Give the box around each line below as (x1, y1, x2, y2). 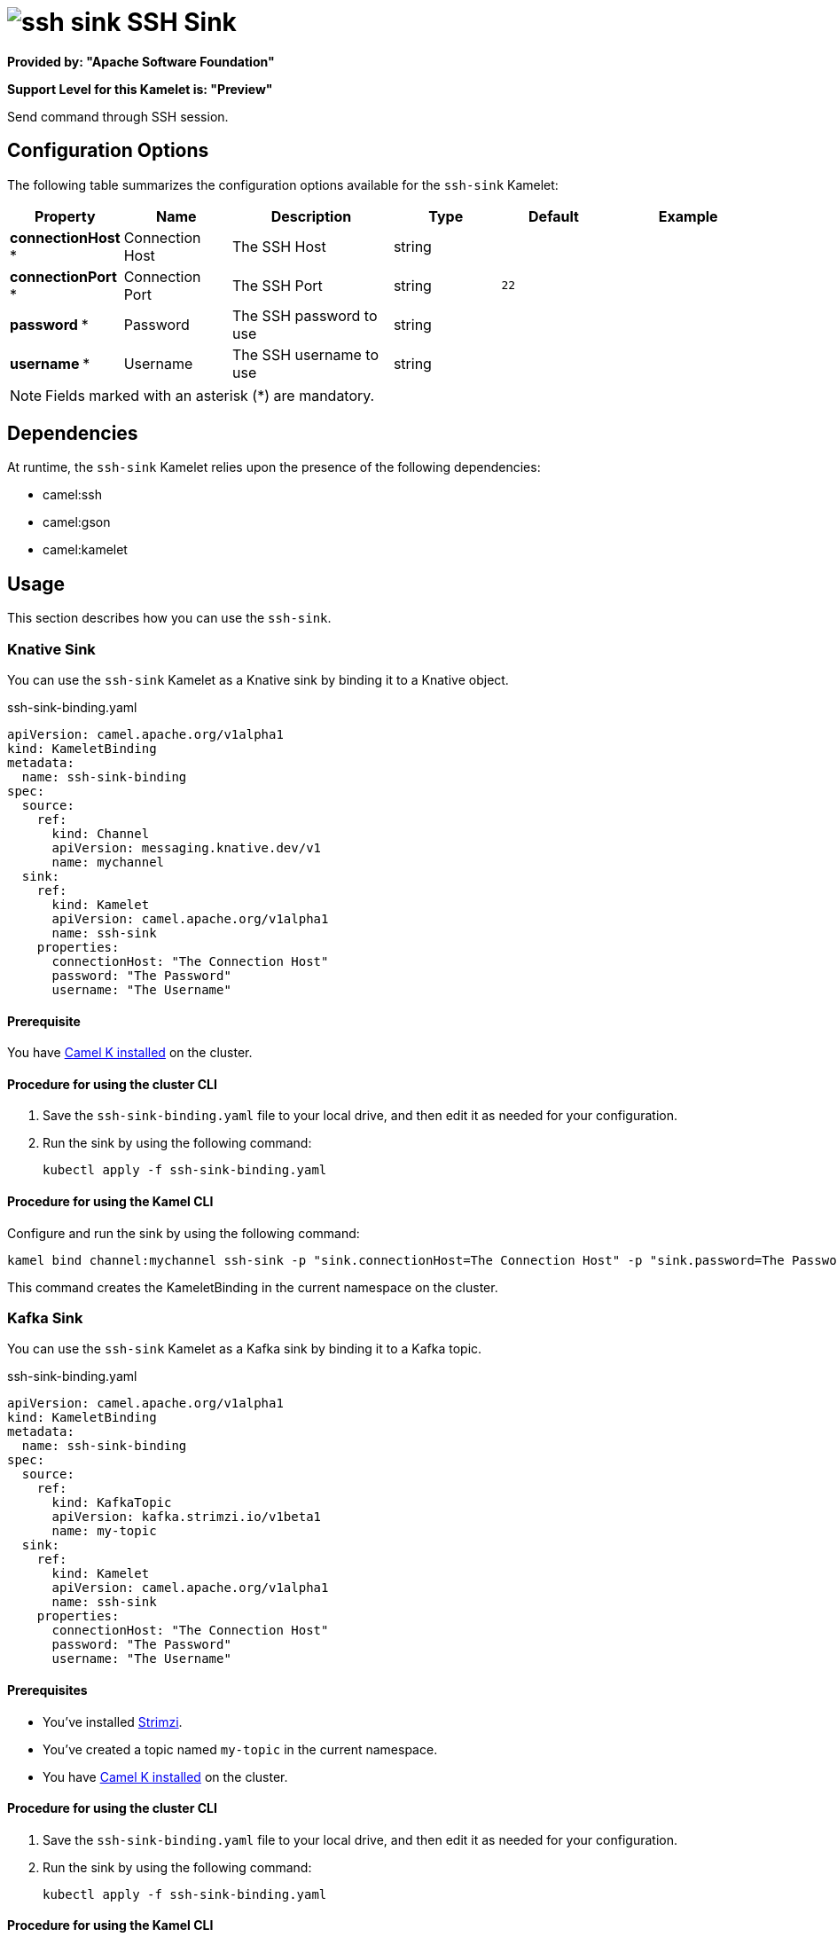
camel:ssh (43, 487, 102, 503)
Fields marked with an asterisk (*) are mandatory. (45, 386, 375, 404)
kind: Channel (51, 827, 150, 842)
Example (658, 207, 718, 225)
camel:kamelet (43, 542, 128, 558)
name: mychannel (51, 855, 165, 870)
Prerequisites (7, 1682, 88, 1698)
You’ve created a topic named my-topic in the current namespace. (43, 1741, 438, 1757)
